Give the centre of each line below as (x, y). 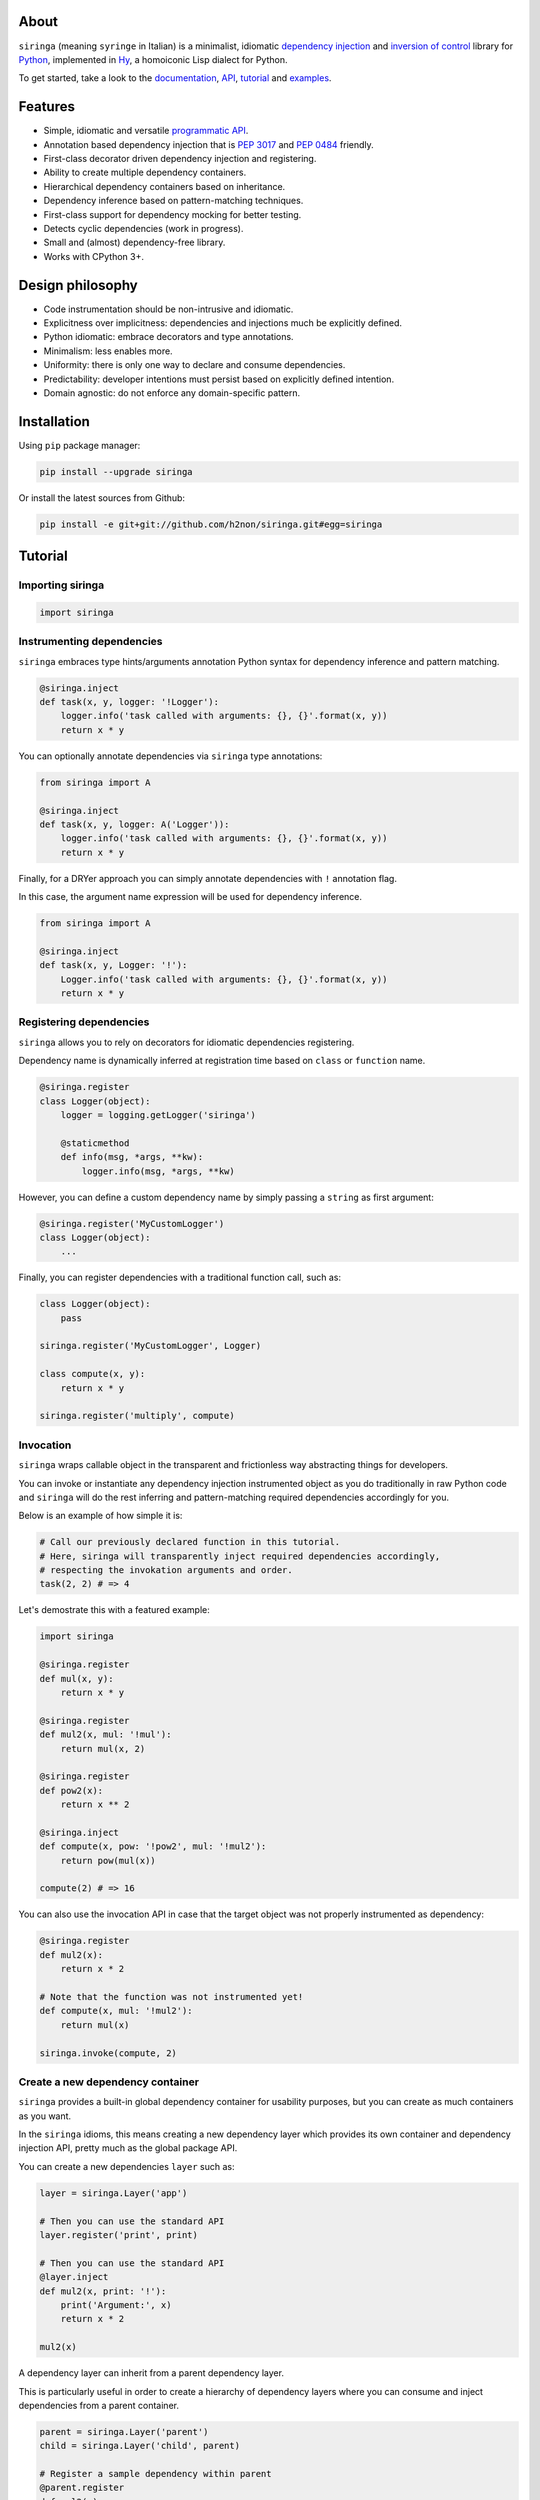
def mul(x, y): (76, 1678)
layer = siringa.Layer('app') (113, 2193)
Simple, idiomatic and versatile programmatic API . (146, 131)
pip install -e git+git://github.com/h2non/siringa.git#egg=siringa (211, 524)
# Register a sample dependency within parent (155, 2474)
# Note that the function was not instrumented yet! (171, 1996)
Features (46, 106)
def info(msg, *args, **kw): (132, 1157)
